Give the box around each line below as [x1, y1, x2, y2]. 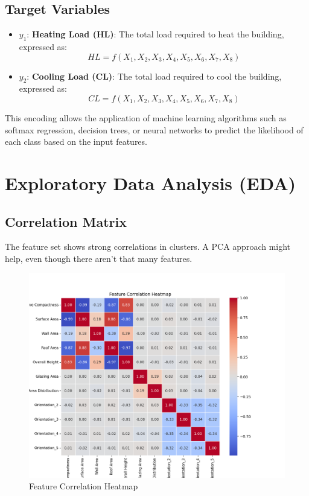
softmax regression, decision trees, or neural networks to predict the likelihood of [5, 123, 304, 136]
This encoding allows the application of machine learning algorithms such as [5, 111, 287, 124]
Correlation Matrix [5, 212, 127, 231]
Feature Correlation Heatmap [29, 480, 138, 492]
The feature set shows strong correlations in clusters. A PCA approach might [5, 240, 291, 253]
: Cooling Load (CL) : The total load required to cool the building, [27, 69, 282, 82]
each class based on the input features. [5, 135, 147, 148]
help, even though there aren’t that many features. [5, 252, 193, 264]
